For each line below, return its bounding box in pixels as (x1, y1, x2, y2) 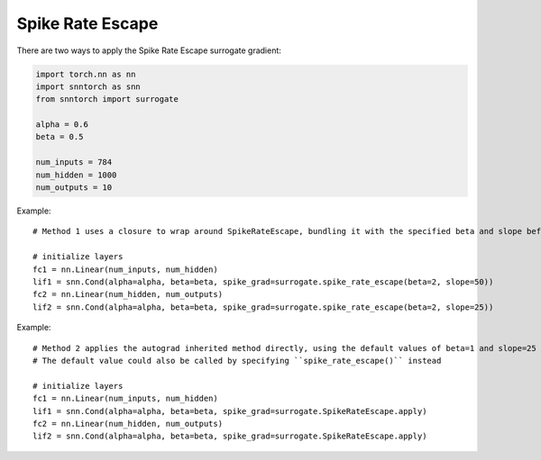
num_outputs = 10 (35, 183, 113, 193)
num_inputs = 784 (35, 158, 113, 167)
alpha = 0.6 (35, 120, 89, 130)
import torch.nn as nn (35, 68, 136, 79)
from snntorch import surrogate (35, 95, 179, 104)
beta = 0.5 (35, 131, 84, 142)
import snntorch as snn (35, 81, 142, 92)
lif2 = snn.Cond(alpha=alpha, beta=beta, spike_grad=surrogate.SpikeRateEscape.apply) (32, 431, 427, 441)
